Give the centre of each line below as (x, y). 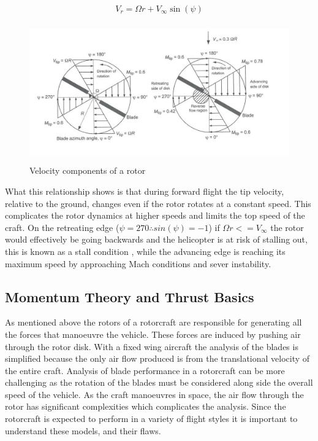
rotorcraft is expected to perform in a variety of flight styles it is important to (151, 419)
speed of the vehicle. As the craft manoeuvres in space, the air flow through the (154, 394)
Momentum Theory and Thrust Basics (130, 296)
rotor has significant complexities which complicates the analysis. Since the (146, 406)
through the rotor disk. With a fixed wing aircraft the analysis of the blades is (152, 346)
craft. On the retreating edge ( (62, 227)
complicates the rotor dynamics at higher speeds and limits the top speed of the (155, 215)
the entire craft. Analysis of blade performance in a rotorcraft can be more (145, 370)
